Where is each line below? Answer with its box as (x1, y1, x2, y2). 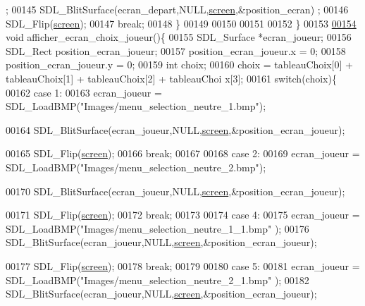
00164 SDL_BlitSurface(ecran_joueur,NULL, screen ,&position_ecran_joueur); (6, 122, 345, 137)
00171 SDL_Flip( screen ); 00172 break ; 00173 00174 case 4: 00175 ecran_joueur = (6, 207, 360, 222)
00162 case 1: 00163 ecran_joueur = (6, 85, 162, 99)
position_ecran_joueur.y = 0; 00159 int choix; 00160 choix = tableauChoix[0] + (6, 57, 353, 72)
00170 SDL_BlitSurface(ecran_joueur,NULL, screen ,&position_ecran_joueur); (6, 183, 345, 198)
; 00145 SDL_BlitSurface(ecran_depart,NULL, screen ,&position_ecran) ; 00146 (6, 2, 349, 16)
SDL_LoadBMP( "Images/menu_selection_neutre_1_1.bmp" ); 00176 (6, 221, 309, 235)
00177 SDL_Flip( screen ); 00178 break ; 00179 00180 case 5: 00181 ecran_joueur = (6, 258, 360, 273)
